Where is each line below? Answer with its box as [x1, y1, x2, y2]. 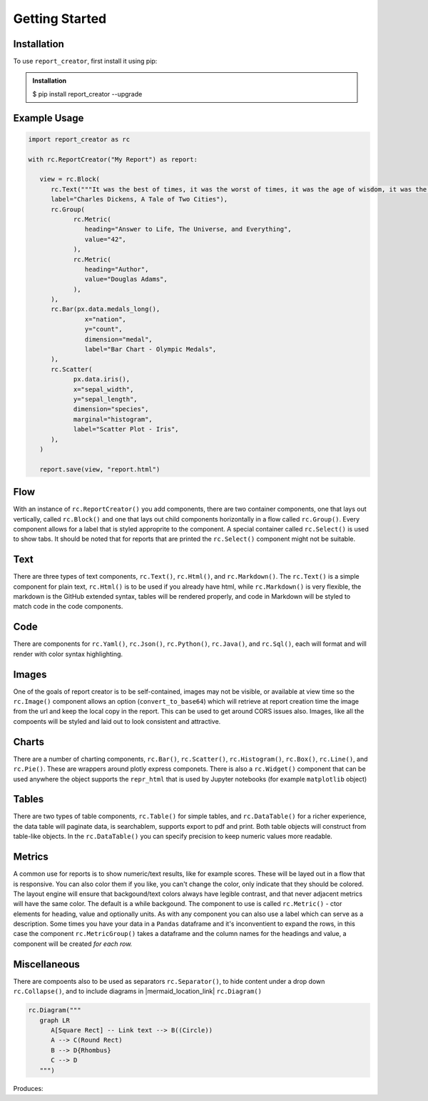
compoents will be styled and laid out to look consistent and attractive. [13, 717, 221, 725]
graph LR [39, 1016, 71, 1025]
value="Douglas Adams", [84, 275, 168, 284]
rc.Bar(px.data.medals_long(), [51, 305, 160, 314]
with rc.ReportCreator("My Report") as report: [28, 155, 198, 164]
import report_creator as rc [28, 135, 131, 143]
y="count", [84, 325, 123, 334]
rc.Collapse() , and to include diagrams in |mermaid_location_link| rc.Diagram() [13, 987, 262, 996]
